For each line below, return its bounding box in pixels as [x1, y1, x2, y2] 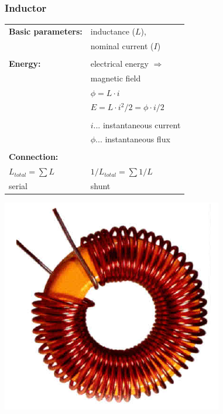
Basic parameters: [9, 25, 83, 37]
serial [9, 180, 28, 192]
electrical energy [90, 57, 149, 69]
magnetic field [90, 71, 141, 84]
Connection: [9, 150, 59, 163]
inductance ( [90, 25, 135, 37]
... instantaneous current [93, 118, 181, 131]
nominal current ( [90, 39, 154, 52]
